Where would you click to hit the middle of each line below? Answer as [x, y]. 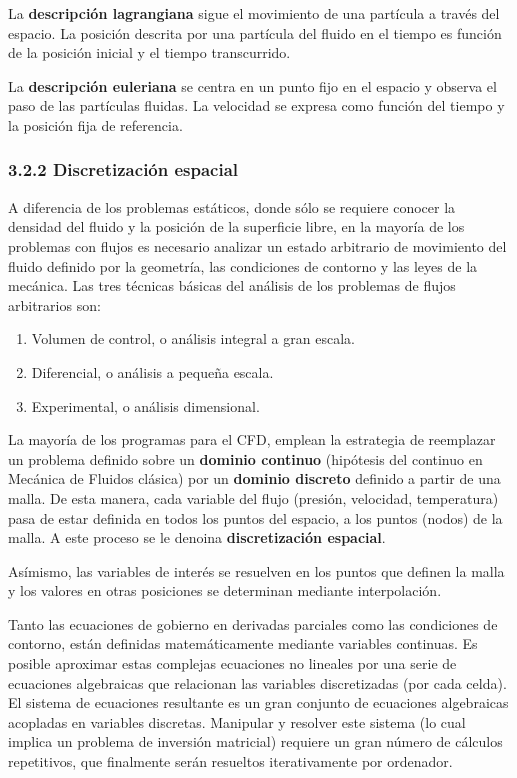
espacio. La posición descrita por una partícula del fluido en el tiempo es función [255, 32]
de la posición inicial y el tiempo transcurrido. [149, 52]
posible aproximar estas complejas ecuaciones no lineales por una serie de [232, 663]
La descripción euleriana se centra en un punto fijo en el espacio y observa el [252, 85]
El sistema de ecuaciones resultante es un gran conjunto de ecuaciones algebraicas [258, 702]
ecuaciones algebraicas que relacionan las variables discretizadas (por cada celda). [257, 682]
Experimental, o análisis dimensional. [145, 405]
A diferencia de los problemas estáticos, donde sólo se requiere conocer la [232, 206]
